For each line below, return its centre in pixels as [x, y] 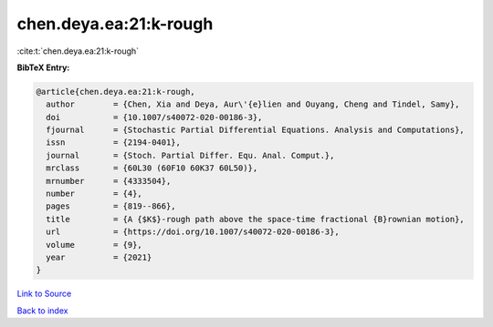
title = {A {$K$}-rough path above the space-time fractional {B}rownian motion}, [255, 219]
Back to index [42, 311]
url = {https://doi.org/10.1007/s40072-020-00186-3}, [193, 232]
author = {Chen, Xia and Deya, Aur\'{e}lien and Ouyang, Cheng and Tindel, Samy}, [253, 104]
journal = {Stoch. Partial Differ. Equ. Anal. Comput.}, [190, 155]
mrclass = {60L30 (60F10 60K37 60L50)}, [152, 168]
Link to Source [44, 294]
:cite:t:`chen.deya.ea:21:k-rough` [78, 51]
